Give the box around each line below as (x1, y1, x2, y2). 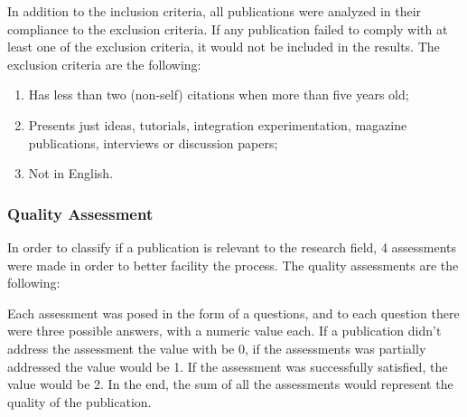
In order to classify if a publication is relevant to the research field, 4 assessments (7, 237, 457, 256)
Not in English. (28, 164, 114, 183)
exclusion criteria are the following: (7, 54, 201, 73)
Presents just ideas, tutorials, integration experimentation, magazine (28, 115, 407, 134)
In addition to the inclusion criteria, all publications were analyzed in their (7, 2, 422, 20)
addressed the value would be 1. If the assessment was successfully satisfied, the (7, 356, 448, 375)
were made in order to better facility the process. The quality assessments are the (7, 255, 459, 274)
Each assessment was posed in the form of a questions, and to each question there (7, 303, 460, 322)
